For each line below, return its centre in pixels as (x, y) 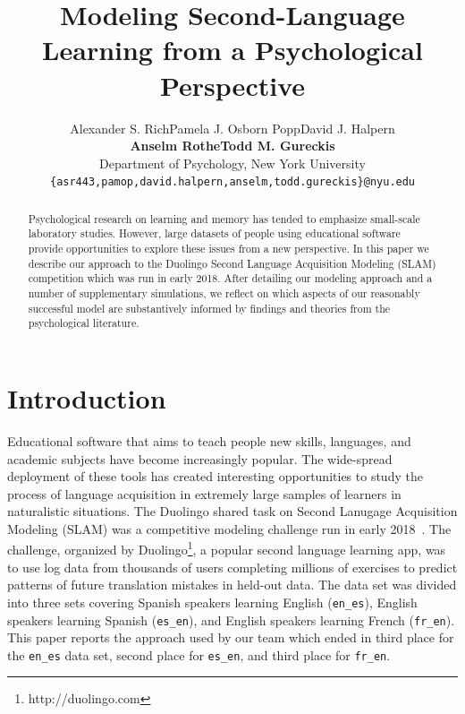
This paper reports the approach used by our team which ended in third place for (231, 637)
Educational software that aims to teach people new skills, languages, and (209, 440)
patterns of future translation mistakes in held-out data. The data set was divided (232, 585)
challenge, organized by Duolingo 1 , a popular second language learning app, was (227, 548)
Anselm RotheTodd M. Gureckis (232, 146)
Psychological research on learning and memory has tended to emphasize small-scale (224, 218)
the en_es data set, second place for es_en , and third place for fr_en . (199, 654)
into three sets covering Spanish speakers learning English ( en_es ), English (212, 602)
